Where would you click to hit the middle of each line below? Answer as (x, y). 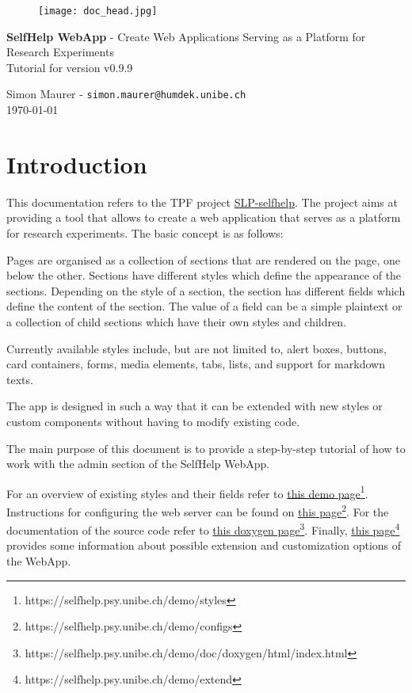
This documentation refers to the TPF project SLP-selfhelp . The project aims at (202, 202)
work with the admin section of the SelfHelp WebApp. (138, 464)
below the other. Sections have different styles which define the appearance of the (204, 275)
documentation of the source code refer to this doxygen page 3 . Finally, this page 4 (203, 529)
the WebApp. (39, 561)
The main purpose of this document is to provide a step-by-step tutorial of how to (206, 448)
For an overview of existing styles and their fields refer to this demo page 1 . (187, 492)
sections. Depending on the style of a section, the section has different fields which (206, 290)
